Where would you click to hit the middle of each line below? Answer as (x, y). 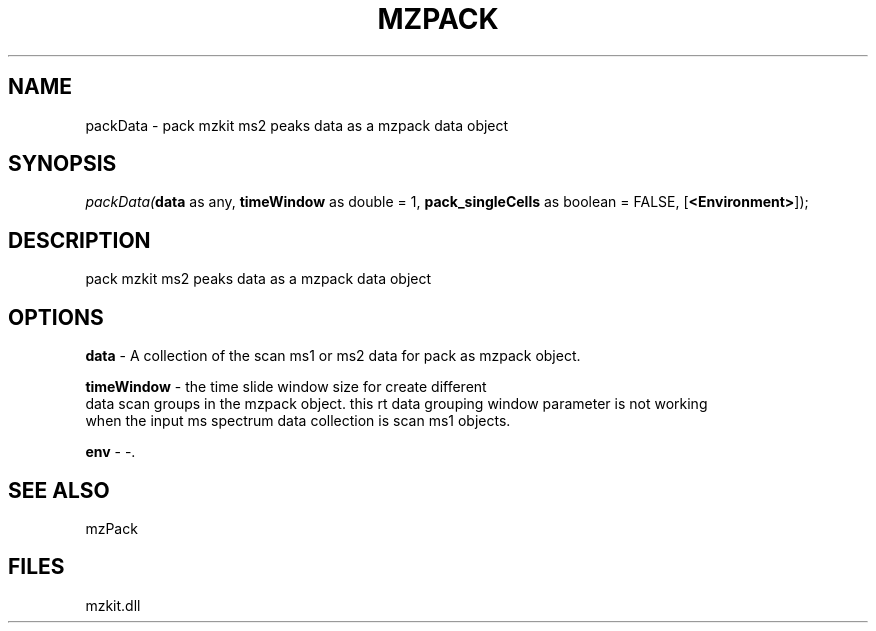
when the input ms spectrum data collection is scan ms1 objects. (298, 421)
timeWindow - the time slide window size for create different (286, 387)
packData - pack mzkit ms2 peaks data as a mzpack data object (297, 125)
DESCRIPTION (79, 240)
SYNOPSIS (62, 164)
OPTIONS (56, 317)
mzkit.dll (113, 605)
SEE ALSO (59, 490)
